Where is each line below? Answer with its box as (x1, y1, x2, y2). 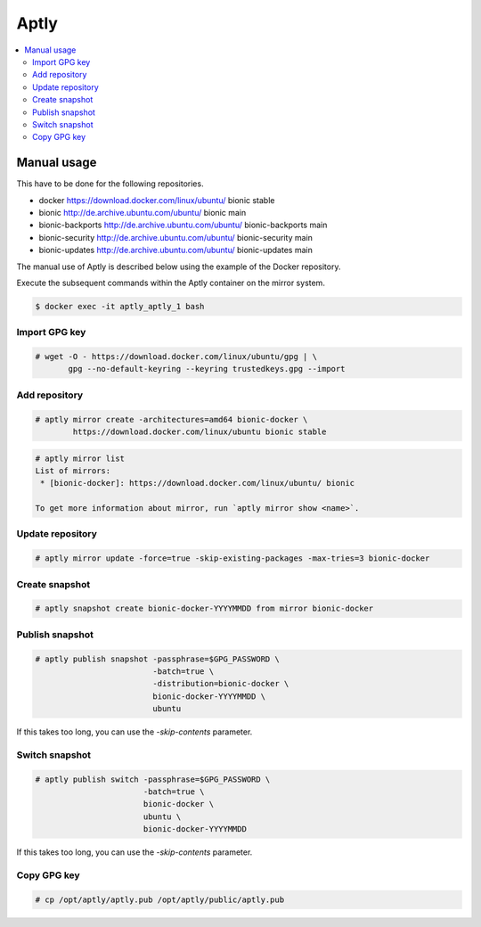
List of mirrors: (35, 465, 111, 476)
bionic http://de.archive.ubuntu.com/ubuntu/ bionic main (38, 207, 247, 217)
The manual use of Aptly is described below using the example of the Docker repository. (16, 261, 341, 272)
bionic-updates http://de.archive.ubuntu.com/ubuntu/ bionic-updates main (38, 245, 314, 256)
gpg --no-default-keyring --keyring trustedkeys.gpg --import (68, 364, 346, 374)
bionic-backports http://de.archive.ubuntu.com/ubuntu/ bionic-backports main (38, 219, 328, 231)
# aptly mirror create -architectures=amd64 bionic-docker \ (35, 414, 308, 424)
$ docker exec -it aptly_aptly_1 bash (35, 301, 205, 311)
